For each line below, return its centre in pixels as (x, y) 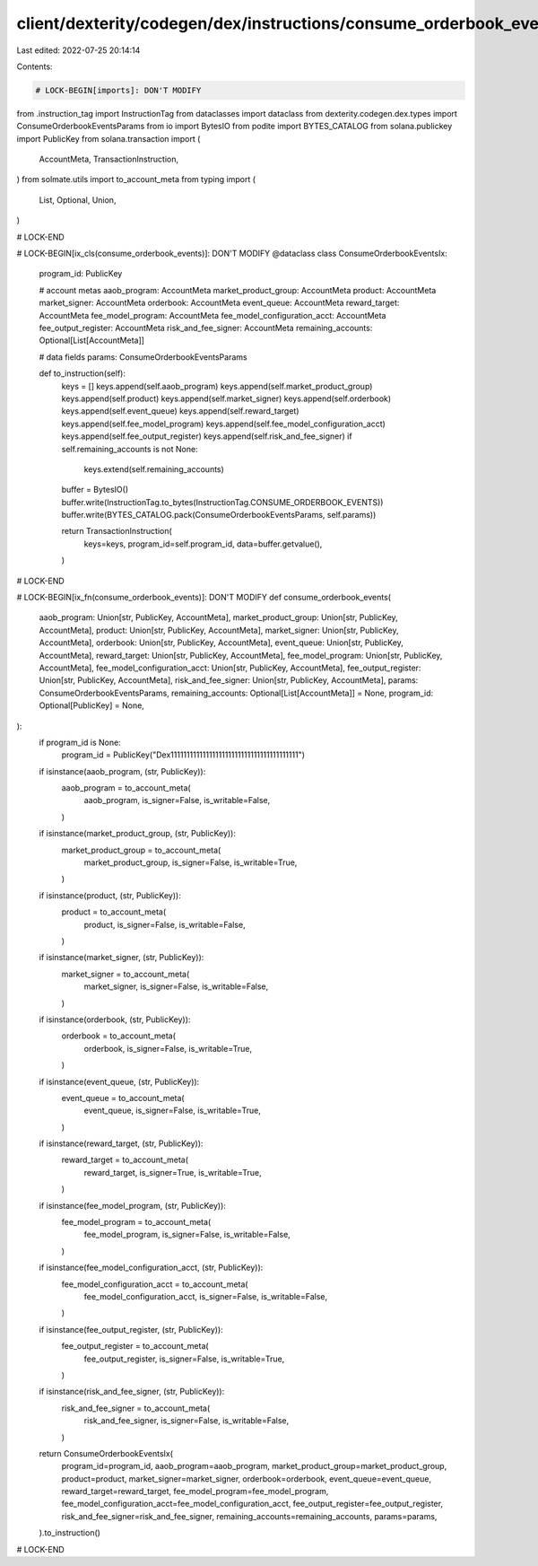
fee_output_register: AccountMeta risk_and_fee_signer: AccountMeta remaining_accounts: (206, 328)
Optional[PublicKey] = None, (92, 705)
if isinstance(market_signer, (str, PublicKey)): (121, 958)
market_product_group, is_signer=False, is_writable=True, (191, 862)
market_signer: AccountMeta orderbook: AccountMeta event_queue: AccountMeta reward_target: (219, 303)
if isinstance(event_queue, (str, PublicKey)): (119, 1081)
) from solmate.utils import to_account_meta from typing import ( (136, 179)
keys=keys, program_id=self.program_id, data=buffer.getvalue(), (203, 544)
